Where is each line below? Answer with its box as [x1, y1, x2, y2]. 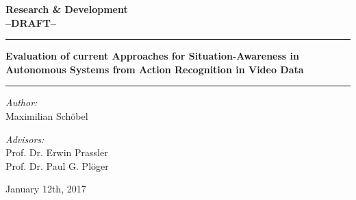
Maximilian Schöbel [5, 108, 88, 123]
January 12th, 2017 [5, 182, 86, 196]
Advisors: [5, 132, 44, 146]
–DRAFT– [5, 15, 57, 29]
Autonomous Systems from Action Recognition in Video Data [5, 62, 304, 76]
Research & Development [5, 2, 128, 16]
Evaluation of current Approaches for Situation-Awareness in [5, 49, 299, 63]
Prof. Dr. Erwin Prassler [5, 145, 108, 160]
